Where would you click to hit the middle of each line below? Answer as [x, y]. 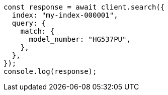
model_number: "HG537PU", [80, 39]
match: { [37, 31]
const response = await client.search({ [84, 7]
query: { [29, 23]
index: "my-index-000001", [65, 15]
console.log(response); [50, 71]
